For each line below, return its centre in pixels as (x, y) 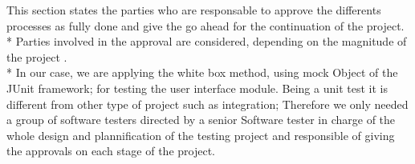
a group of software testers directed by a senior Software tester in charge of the (201, 120)
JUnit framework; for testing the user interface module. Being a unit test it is (197, 88)
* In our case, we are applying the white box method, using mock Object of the (202, 72)
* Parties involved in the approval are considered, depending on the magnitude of (207, 41)
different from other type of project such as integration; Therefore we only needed (207, 104)
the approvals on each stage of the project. (111, 151)
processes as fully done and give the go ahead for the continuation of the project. (205, 25)
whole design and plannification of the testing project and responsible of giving (201, 135)
